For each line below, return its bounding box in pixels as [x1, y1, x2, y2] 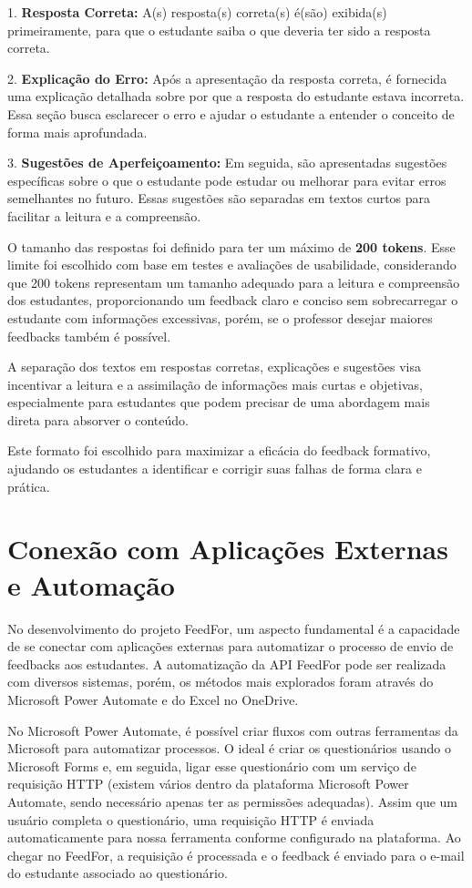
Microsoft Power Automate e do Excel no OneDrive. [7, 689, 299, 709]
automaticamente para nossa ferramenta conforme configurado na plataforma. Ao [7, 828, 461, 847]
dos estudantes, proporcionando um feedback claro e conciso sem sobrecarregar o [7, 291, 458, 310]
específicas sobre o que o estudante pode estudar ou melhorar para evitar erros [7, 170, 446, 189]
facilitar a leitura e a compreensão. [7, 206, 201, 225]
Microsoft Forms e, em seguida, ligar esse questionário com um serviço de [7, 756, 416, 775]
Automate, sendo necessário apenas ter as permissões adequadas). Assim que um [7, 791, 458, 811]
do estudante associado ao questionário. [7, 863, 228, 883]
